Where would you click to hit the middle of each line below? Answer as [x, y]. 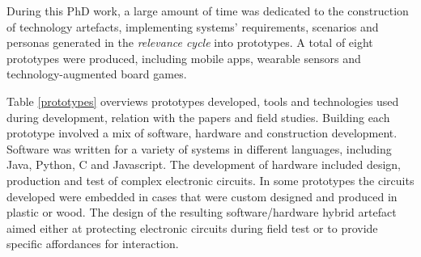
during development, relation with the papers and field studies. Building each [198, 117]
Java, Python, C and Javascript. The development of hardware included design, [204, 164]
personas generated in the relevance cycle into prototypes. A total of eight [190, 42]
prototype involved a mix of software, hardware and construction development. [202, 133]
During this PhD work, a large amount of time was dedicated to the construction [208, 11]
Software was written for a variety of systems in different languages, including [199, 148]
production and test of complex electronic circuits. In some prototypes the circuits [210, 180]
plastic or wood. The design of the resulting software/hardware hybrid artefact [202, 212]
